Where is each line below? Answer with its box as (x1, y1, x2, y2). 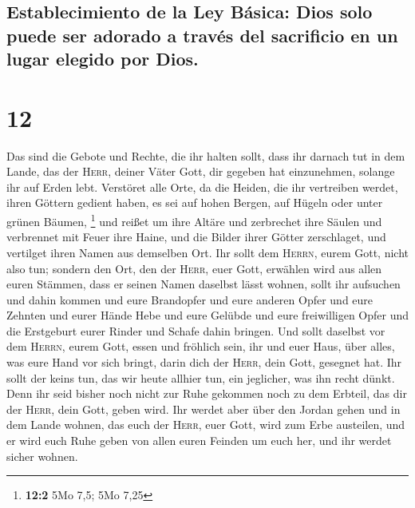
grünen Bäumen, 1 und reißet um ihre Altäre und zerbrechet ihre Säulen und (6, 211, 382, 229)
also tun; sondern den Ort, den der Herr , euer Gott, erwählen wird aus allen (6, 260, 382, 276)
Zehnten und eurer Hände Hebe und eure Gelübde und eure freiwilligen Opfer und (6, 307, 409, 323)
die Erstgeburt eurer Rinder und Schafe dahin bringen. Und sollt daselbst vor (6, 322, 385, 339)
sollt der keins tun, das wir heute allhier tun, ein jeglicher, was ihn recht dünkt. (6, 369, 395, 386)
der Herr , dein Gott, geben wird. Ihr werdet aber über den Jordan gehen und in (6, 400, 401, 417)
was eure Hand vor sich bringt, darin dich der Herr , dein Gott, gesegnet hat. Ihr (6, 354, 402, 371)
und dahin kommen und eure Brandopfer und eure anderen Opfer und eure (6, 291, 373, 308)
